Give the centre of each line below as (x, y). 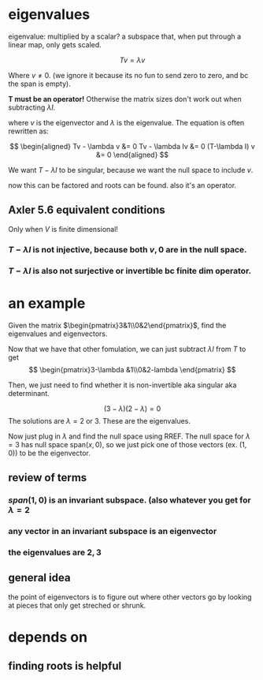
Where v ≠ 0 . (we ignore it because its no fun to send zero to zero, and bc (128, 75)
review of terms (48, 478)
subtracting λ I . (32, 107)
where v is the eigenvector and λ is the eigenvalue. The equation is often (126, 122)
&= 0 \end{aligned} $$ (132, 155)
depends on (48, 637)
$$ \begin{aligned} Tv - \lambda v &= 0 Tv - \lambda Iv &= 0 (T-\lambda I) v (132, 146)
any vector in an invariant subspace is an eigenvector (113, 531)
